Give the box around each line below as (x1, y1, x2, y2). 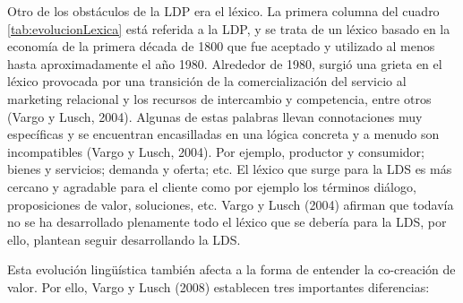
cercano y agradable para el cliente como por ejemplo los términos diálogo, (7, 177, 416, 195)
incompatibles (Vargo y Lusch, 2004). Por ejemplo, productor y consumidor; (7, 142, 424, 160)
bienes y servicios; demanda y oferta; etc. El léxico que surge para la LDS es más (7, 160, 452, 178)
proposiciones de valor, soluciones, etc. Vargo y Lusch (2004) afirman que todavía (7, 195, 454, 213)
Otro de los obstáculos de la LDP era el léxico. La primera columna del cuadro (7, 2, 440, 20)
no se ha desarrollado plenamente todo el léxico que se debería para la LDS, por (7, 212, 447, 231)
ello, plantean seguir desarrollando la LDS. (7, 229, 241, 248)
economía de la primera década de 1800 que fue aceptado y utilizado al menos (7, 37, 435, 56)
